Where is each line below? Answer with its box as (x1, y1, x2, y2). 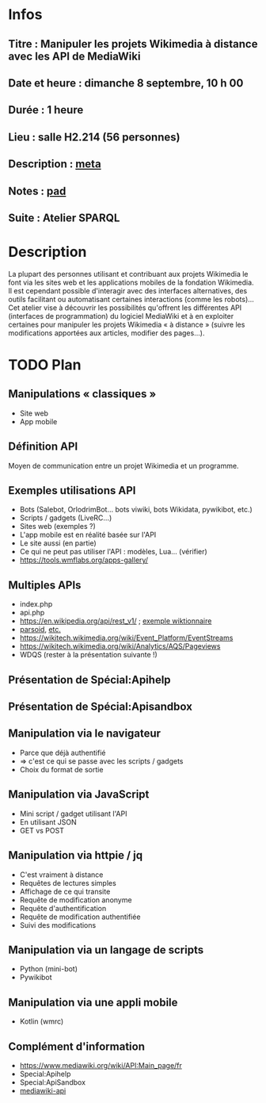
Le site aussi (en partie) (19, 538, 97, 548)
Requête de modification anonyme (19, 894, 132, 905)
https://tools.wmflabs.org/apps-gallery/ (19, 555, 149, 565)
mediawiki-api (19, 1086, 66, 1095)
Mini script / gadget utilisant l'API (19, 809, 127, 818)
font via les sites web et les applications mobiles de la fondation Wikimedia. (8, 278, 255, 287)
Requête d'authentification (19, 903, 107, 913)
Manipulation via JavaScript (8, 787, 150, 802)
